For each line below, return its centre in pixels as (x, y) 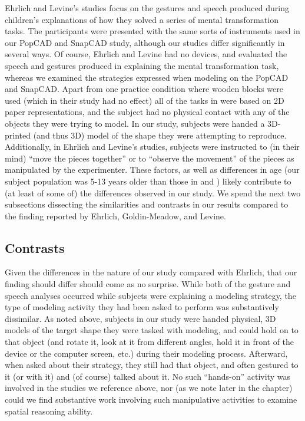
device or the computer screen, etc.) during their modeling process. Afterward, (146, 353)
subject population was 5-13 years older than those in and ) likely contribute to (148, 181)
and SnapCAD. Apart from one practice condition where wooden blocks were (144, 89)
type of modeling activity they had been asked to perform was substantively (142, 307)
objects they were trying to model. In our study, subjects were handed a (135, 123)
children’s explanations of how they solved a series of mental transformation (142, 19)
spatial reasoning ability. (49, 411)
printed (18, 135)
